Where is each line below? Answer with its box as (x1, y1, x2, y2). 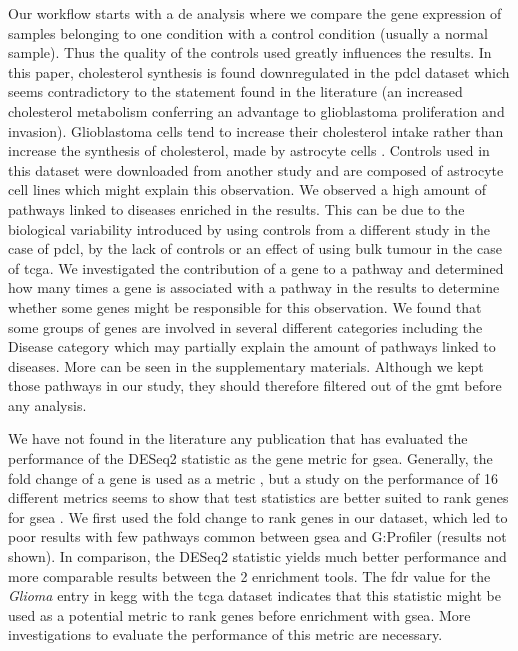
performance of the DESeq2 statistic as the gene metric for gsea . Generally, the (8, 448, 493, 469)
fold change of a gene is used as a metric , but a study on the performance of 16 (8, 467, 499, 488)
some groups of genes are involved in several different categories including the (8, 316, 483, 337)
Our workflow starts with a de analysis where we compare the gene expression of (8, 3, 502, 23)
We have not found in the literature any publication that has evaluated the (8, 428, 468, 449)
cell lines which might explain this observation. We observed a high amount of (8, 179, 486, 200)
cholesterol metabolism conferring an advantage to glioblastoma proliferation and (8, 100, 505, 121)
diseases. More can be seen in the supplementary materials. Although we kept (8, 355, 484, 376)
